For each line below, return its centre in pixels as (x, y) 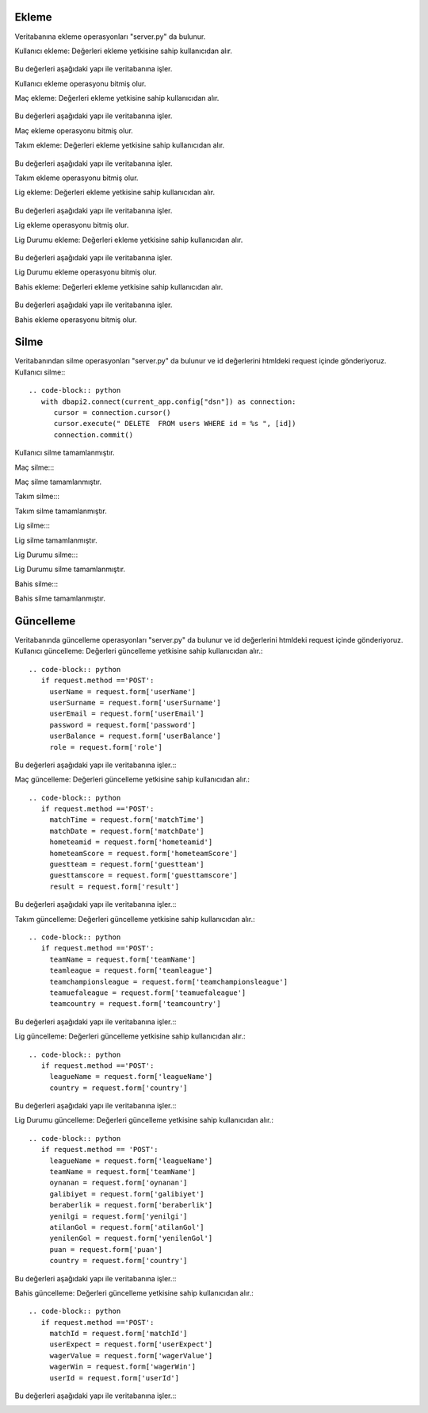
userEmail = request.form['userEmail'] (127, 714)
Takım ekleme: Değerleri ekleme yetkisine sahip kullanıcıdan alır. (120, 145)
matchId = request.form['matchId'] (118, 1334)
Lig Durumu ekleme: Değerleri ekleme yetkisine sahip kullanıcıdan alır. (129, 240)
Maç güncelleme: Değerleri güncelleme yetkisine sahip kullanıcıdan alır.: (132, 779)
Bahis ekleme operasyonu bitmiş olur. (76, 319)
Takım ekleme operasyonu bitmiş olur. (76, 178)
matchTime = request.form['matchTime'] (127, 820)
